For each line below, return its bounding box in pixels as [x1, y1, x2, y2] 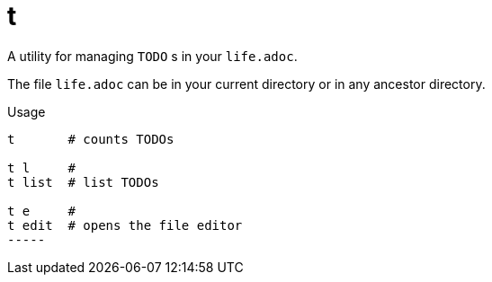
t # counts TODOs [7, 131, 174, 146]
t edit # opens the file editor [7, 217, 243, 233]
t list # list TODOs [7, 174, 159, 189]
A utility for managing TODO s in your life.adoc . [7, 48, 298, 64]
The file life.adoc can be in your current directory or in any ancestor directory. [7, 75, 486, 92]
